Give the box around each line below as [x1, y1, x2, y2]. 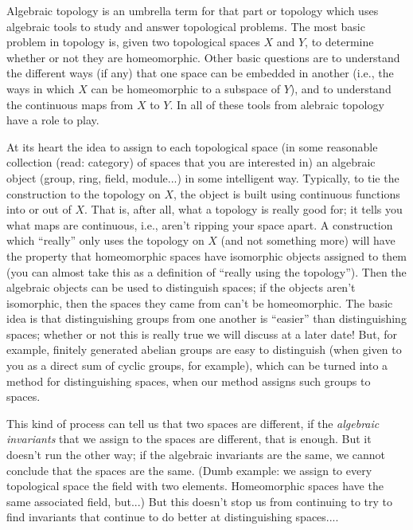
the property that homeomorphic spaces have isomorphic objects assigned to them [6, 247, 407, 264]
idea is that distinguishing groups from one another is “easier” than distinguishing [6, 310, 407, 327]
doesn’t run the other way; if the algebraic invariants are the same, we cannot [6, 446, 386, 463]
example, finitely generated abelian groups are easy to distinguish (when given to [6, 341, 402, 358]
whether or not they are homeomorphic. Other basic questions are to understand [6, 49, 400, 65]
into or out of [6, 201, 72, 218]
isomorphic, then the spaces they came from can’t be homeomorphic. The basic [6, 294, 393, 311]
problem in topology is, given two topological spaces [6, 33, 260, 50]
